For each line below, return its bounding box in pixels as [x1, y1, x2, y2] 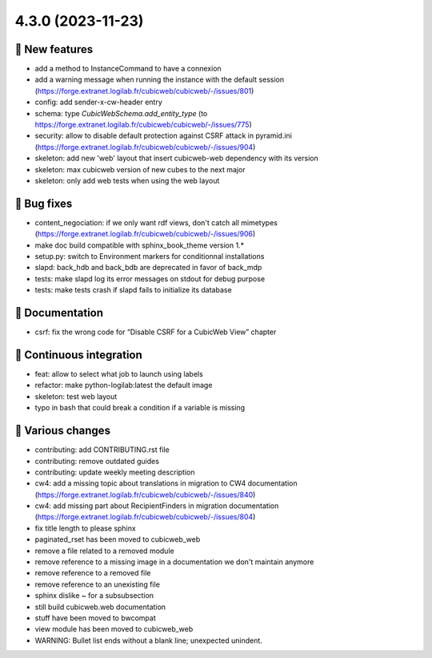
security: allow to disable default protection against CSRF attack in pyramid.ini [34, 131, 292, 140]
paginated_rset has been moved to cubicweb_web [34, 535, 201, 544]
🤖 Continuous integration [14, 348, 143, 361]
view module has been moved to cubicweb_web [34, 624, 194, 634]
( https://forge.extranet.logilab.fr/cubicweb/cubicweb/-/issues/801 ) [34, 86, 254, 95]
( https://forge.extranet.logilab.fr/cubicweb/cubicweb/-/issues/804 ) [34, 512, 256, 522]
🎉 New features [14, 42, 94, 56]
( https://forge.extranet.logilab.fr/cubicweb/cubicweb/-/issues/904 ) [34, 142, 256, 151]
